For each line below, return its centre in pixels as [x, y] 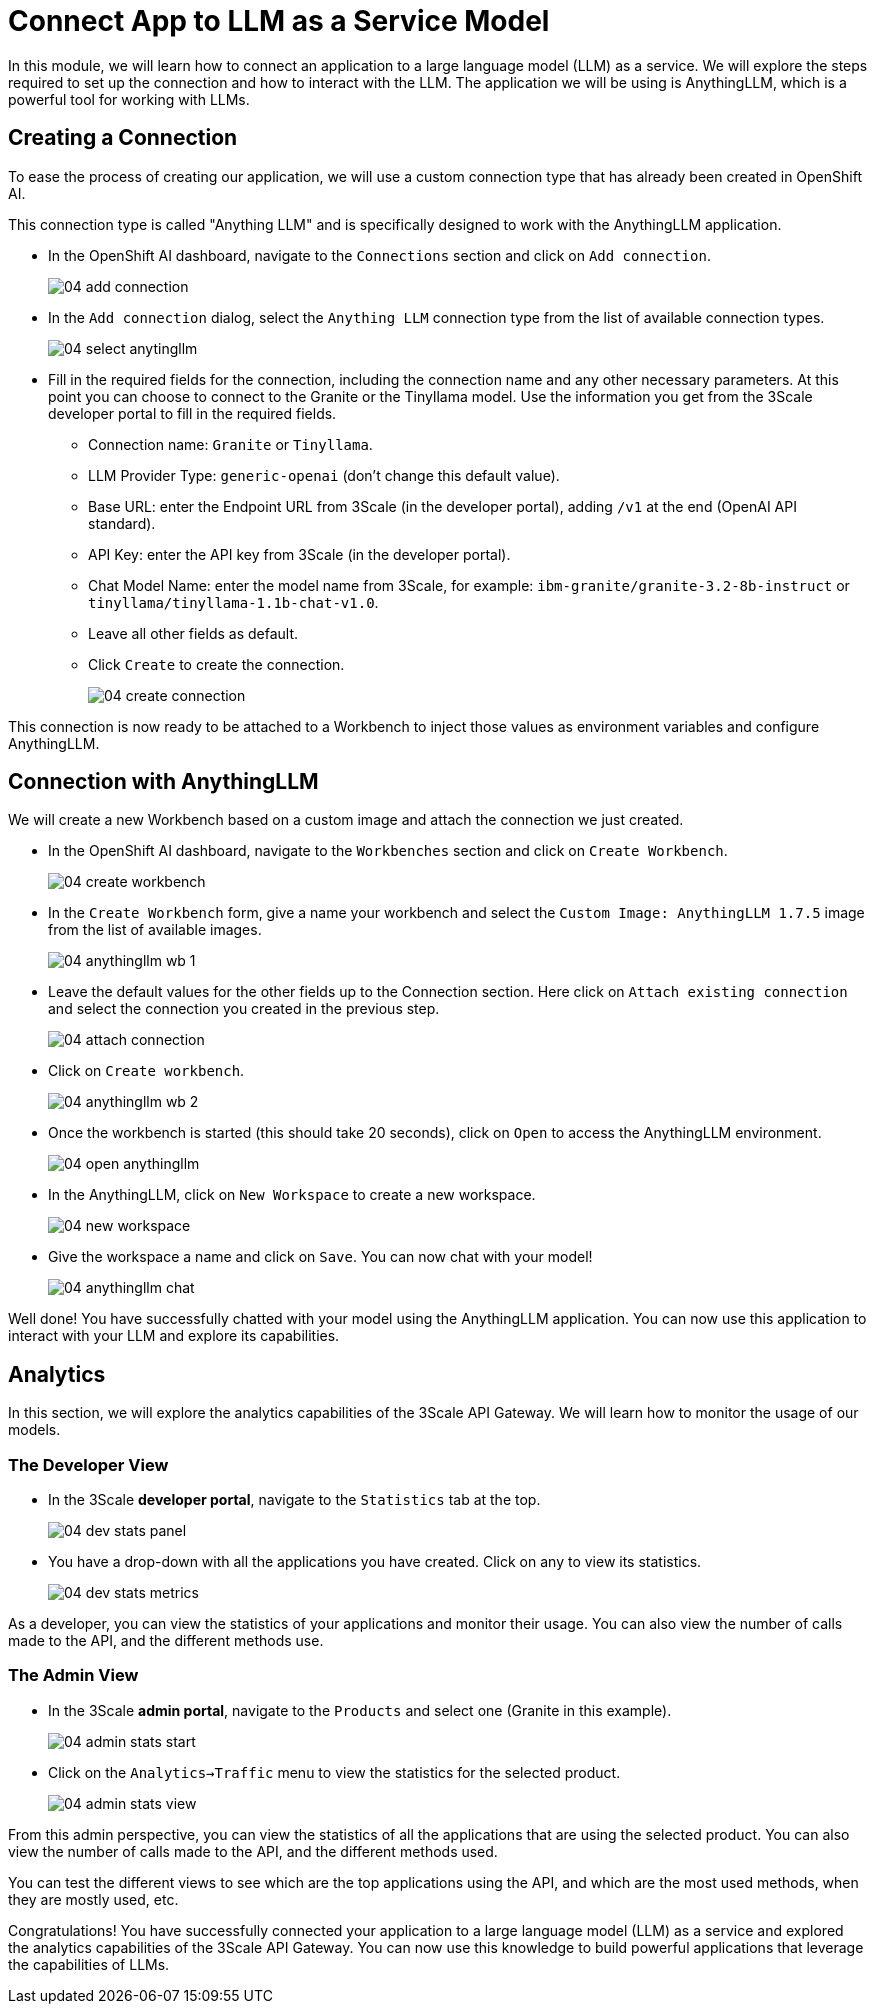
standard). [122, 523]
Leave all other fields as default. [193, 633]
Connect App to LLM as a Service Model [279, 21]
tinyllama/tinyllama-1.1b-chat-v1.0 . [233, 602]
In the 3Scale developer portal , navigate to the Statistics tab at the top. [294, 1500]
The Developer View [88, 1464]
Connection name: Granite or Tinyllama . [230, 444]
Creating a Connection [123, 138]
